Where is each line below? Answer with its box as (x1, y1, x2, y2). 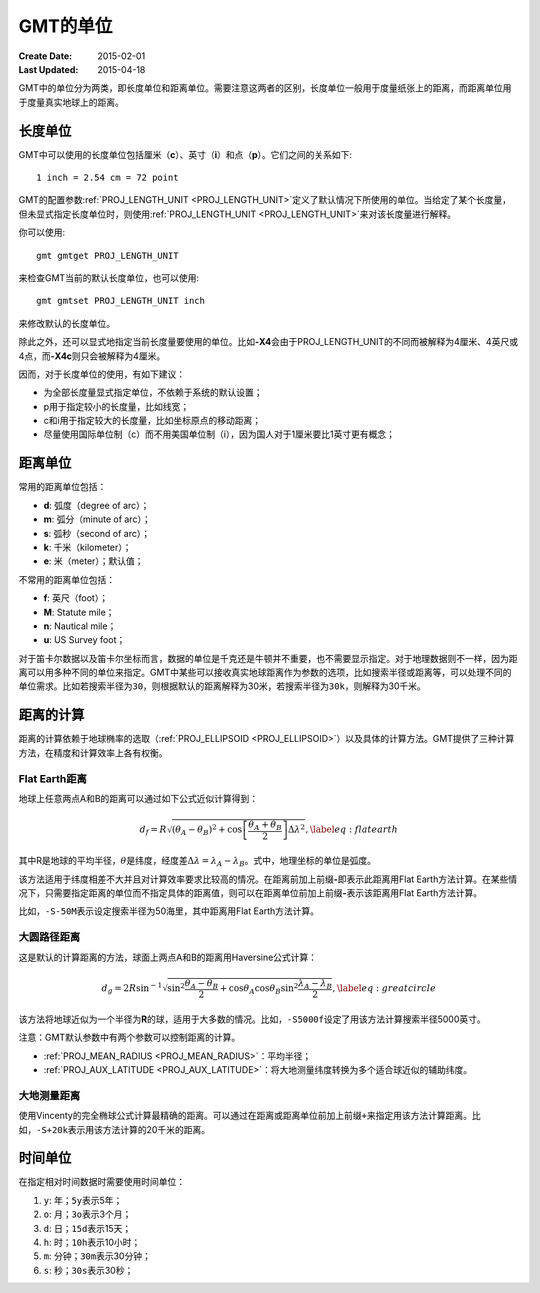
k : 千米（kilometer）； (43, 541, 132, 553)
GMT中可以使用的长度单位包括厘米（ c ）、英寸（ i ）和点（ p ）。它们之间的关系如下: (18, 148, 353, 160)
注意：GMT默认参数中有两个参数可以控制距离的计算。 (18, 1031, 241, 1044)
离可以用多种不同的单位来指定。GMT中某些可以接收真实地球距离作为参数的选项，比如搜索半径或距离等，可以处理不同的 (18, 666, 512, 679)
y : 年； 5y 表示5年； (43, 1194, 123, 1206)
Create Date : (18, 50, 73, 62)
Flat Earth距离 (18, 771, 87, 785)
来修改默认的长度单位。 (18, 317, 115, 329)
